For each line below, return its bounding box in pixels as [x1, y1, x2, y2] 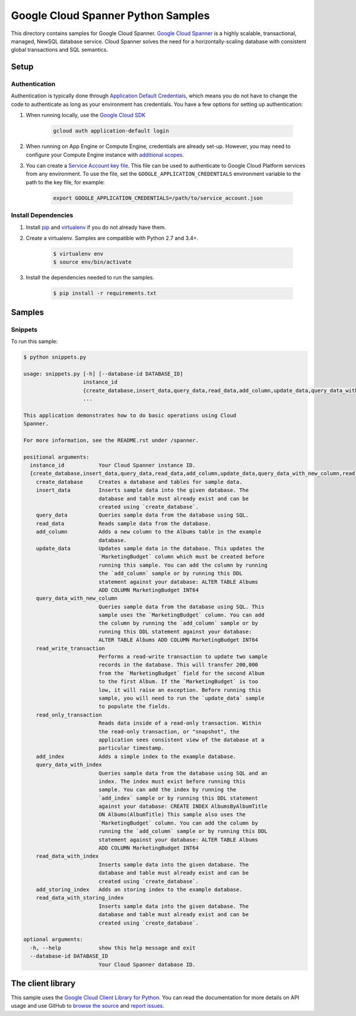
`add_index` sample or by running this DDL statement [98, 794, 258, 801]
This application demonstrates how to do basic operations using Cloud [23, 412, 237, 419]
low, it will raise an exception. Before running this [98, 687, 262, 693]
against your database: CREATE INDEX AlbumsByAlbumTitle [98, 803, 268, 810]
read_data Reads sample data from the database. [36, 520, 212, 527]
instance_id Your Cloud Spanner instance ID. [30, 462, 196, 469]
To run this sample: [11, 338, 58, 345]
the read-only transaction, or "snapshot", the [98, 728, 240, 735]
